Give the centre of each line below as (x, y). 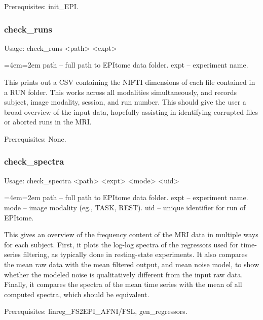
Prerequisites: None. (35, 138)
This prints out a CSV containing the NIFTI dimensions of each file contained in (130, 82)
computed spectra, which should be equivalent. (77, 294)
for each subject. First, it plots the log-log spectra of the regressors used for (121, 244)
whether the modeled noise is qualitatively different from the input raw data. (124, 274)
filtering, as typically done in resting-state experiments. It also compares (135, 254)
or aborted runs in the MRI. (48, 122)
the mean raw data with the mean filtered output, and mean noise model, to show (132, 264)
